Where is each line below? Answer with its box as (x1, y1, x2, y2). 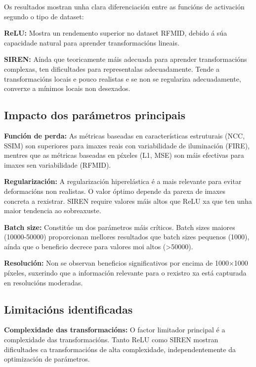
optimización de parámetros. (4, 354, 90, 364)
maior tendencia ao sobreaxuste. (4, 205, 101, 216)
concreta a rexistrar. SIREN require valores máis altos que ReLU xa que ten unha (4, 195, 252, 206)
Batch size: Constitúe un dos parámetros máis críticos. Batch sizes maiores (4, 222, 235, 232)
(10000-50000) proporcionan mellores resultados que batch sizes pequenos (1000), (4, 231, 250, 242)
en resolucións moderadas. (4, 277, 83, 287)
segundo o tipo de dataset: (4, 11, 84, 21)
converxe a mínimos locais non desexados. (4, 83, 130, 93)
